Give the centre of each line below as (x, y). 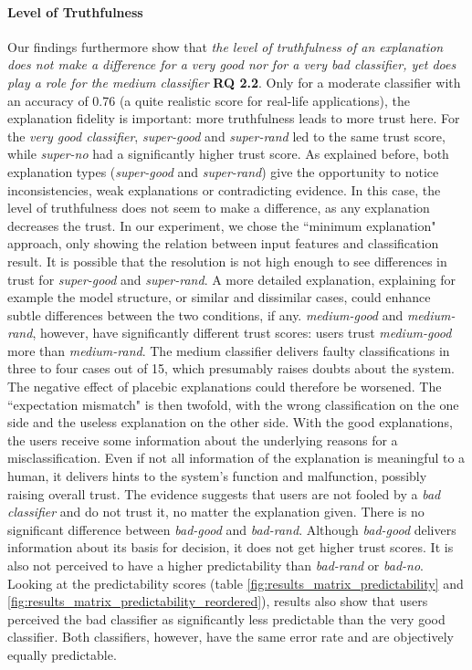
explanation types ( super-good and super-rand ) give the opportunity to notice (223, 171)
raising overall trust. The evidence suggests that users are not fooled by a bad (224, 493)
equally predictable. (62, 654)
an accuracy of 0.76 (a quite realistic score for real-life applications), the (209, 100)
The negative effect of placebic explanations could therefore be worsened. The (225, 387)
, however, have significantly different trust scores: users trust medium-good (242, 333)
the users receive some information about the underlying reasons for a (203, 440)
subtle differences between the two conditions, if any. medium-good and (205, 314)
